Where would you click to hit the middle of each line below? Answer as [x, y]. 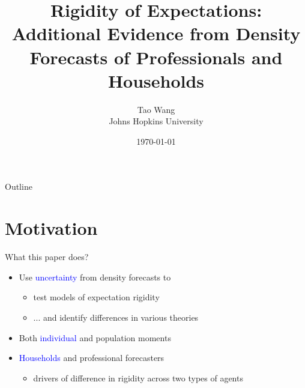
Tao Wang [156, 109]
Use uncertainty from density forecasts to [95, 277]
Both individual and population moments [95, 337]
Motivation [51, 228]
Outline [19, 186]
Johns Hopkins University [156, 121]
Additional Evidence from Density [156, 33]
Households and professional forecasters [92, 358]
